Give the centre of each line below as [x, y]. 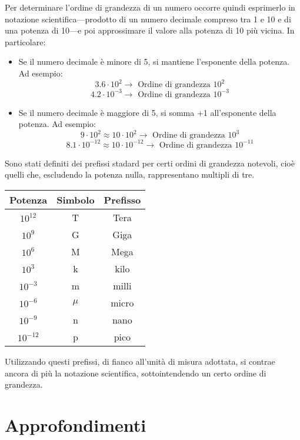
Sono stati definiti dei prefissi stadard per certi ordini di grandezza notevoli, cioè [150, 163]
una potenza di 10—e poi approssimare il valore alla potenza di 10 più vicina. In [150, 30]
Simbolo [76, 199]
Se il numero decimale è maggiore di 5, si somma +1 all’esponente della [147, 112]
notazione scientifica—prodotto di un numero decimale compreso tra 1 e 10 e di [148, 19]
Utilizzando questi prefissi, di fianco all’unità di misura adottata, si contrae [140, 361]
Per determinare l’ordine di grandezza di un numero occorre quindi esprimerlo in [150, 7]
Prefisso [122, 199]
